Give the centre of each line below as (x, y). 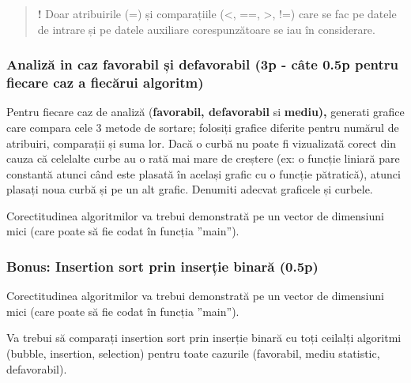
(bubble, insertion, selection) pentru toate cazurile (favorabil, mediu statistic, (193, 353)
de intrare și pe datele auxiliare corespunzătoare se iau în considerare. (206, 29)
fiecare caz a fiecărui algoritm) (105, 83)
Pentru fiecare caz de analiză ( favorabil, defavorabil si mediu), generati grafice (205, 112)
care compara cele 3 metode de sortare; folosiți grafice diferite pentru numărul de (203, 127)
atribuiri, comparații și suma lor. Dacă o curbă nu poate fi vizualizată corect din (201, 143)
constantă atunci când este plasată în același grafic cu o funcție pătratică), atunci (204, 173)
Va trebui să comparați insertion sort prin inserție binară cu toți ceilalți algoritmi (204, 338)
